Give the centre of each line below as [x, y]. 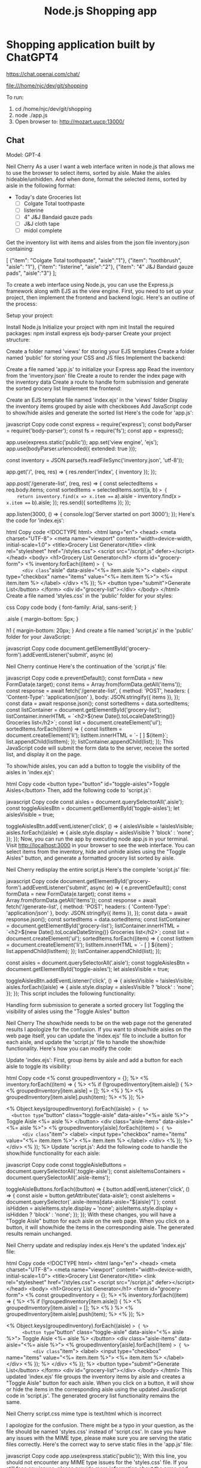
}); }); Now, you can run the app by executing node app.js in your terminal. [98, 839]
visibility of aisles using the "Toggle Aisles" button [68, 1011]
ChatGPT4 [32, 57]
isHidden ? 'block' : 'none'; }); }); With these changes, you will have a [91, 1215]
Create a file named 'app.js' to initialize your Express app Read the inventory [100, 369]
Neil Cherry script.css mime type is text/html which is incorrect [84, 1414]
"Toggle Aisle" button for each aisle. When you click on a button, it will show [100, 1383]
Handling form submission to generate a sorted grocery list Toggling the [95, 1005]
